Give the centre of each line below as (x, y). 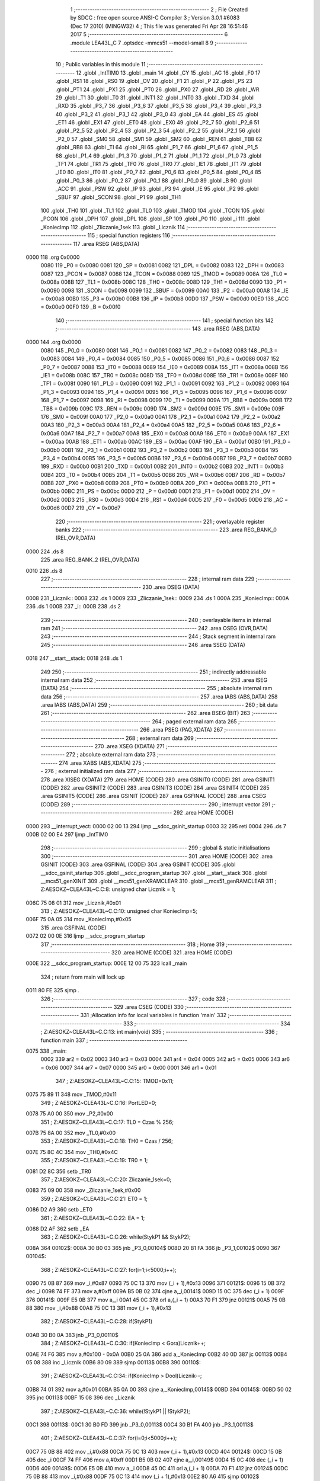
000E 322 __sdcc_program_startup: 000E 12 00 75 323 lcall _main (106, 963)
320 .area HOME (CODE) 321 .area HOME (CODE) (172, 953)
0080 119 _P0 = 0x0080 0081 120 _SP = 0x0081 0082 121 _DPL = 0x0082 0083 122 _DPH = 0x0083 (162, 265)
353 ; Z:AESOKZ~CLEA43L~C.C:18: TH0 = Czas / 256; (107, 1141)
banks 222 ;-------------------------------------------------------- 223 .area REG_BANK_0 (166, 530)
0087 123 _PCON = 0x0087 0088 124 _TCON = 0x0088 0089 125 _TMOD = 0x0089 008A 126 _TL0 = (164, 274)
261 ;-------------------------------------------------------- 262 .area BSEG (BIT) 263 (145, 713)
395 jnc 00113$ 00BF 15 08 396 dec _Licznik (80, 1397)
